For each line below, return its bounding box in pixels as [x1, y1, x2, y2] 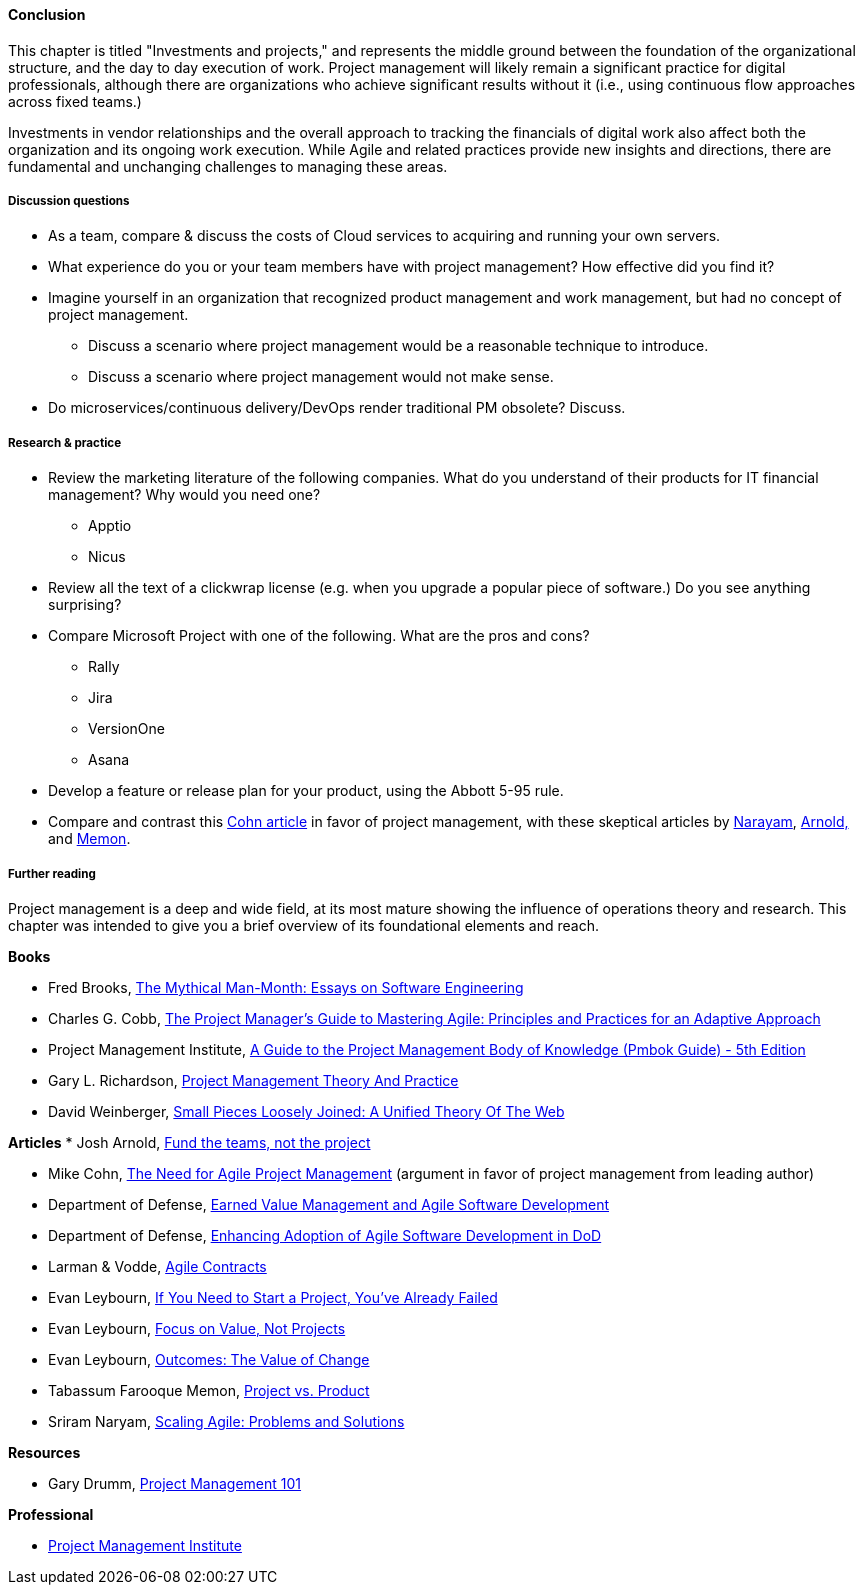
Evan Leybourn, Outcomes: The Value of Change [48, 1350, 370, 1368]
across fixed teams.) [8, 92, 142, 110]
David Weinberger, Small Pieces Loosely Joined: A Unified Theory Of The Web [48, 1102, 565, 1120]
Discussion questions [8, 194, 130, 208]
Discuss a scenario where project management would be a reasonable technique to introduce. [88, 337, 709, 355]
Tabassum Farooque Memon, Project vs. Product [48, 1381, 370, 1399]
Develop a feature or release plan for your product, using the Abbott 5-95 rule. [48, 782, 564, 800]
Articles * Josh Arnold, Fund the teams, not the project [8, 1133, 371, 1151]
